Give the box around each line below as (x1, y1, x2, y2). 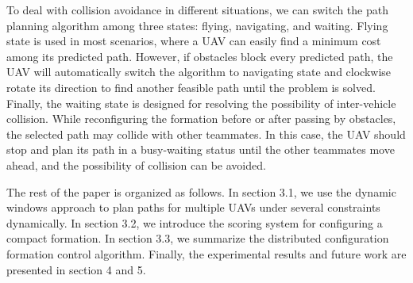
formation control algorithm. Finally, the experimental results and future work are (6, 245, 407, 262)
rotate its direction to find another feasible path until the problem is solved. (6, 78, 376, 95)
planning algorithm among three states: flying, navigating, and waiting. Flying (6, 17, 388, 33)
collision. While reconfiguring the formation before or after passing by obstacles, (6, 110, 396, 127)
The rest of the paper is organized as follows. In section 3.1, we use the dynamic (6, 183, 396, 200)
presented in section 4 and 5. (6, 261, 146, 277)
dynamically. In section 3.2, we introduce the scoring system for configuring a (6, 214, 383, 231)
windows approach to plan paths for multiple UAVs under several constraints (6, 199, 380, 216)
